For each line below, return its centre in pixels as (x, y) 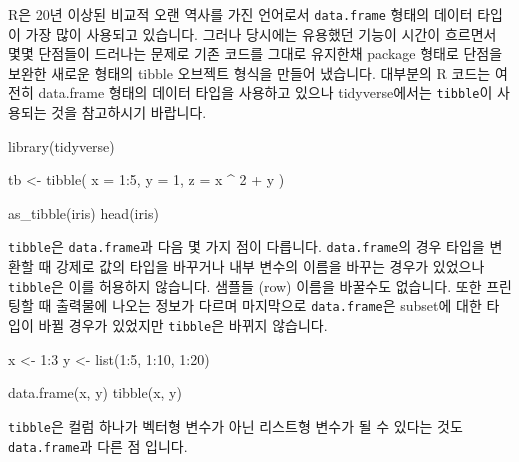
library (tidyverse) (61, 145)
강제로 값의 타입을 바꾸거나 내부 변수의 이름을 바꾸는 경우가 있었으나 (270, 266)
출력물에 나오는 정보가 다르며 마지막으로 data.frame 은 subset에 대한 (268, 305)
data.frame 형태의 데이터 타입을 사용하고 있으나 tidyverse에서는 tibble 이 (265, 92)
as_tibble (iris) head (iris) (83, 212)
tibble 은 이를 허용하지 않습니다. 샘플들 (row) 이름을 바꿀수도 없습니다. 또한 (245, 285)
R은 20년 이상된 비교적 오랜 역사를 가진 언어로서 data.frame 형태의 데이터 (240, 14)
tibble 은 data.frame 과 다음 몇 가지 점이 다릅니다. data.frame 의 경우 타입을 (246, 246)
